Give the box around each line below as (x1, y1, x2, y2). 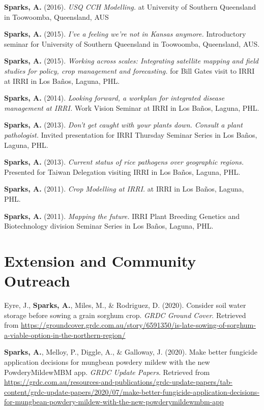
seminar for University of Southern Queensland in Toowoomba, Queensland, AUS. (4, 38, 260, 49)
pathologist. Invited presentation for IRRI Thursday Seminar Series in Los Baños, (4, 129, 257, 140)
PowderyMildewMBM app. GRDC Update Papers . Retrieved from (4, 366, 210, 377)
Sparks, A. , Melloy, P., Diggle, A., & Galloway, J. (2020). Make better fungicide (4, 346, 257, 357)
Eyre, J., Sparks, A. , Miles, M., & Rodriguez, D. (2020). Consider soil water (4, 300, 246, 310)
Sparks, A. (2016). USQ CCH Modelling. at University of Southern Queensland (4, 2, 256, 12)
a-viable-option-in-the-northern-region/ (4, 329, 126, 340)
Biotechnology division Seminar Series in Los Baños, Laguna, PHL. (4, 220, 214, 231)
